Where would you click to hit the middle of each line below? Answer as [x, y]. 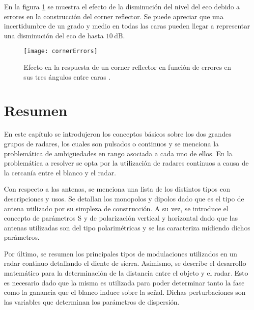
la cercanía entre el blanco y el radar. [60, 172]
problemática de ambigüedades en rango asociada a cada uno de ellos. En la [118, 153]
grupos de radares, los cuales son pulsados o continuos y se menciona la [112, 143]
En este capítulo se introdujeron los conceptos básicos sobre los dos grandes [118, 134]
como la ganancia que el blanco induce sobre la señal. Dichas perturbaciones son [125, 292]
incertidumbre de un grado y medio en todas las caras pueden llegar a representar [127, 26]
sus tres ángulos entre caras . [67, 76]
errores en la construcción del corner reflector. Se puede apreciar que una [114, 16]
